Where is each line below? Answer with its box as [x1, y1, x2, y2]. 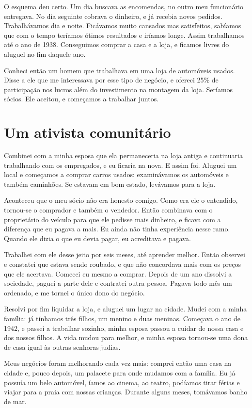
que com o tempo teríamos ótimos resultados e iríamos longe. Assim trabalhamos [4, 30, 245, 40]
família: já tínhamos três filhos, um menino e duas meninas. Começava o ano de [4, 313, 241, 323]
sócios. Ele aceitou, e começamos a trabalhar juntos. [4, 94, 159, 104]
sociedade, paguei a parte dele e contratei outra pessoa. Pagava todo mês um [4, 278, 232, 288]
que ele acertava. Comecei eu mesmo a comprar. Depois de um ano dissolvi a [4, 268, 232, 278]
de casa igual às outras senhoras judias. [4, 342, 121, 352]
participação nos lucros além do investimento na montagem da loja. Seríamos [4, 84, 233, 94]
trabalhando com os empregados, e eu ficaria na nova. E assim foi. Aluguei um [4, 160, 237, 170]
